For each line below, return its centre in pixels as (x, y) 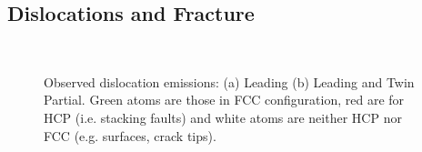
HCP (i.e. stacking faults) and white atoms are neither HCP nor (223, 117)
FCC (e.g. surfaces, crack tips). (130, 135)
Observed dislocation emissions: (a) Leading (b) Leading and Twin (229, 81)
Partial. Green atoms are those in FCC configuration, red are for (224, 100)
